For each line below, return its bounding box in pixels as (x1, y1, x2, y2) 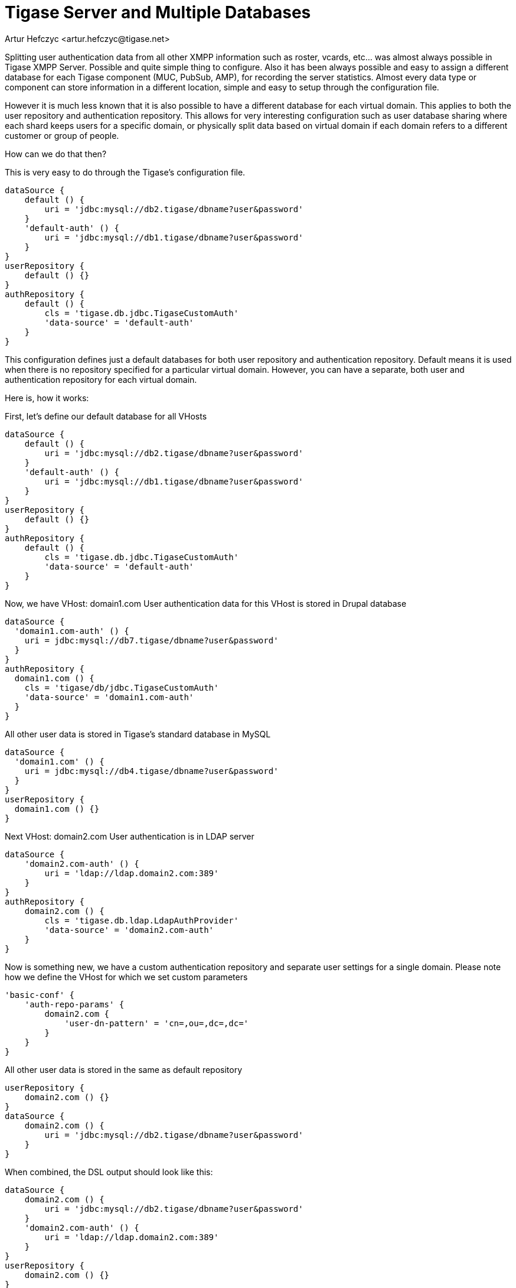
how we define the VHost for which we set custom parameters (5, 971, 248, 982)
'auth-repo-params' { (24, 999, 125, 1009)
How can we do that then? (5, 148, 107, 159)
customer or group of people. (5, 130, 119, 141)
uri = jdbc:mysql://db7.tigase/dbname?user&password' (24, 635, 279, 645)
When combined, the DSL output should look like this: (5, 1166, 213, 1177)
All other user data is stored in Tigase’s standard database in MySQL (5, 728, 271, 739)
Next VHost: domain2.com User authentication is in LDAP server (5, 831, 254, 841)
